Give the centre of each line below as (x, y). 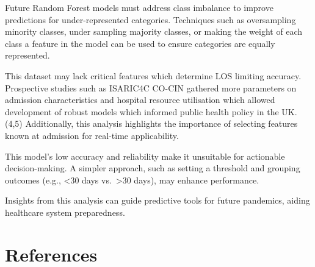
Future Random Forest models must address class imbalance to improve (139, 7)
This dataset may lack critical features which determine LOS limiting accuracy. (153, 75)
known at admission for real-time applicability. (92, 135)
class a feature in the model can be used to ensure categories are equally (140, 43)
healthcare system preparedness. (65, 212)
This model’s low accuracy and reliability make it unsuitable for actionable (145, 156)
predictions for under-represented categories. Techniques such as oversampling (150, 19)
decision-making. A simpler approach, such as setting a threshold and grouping (153, 168)
